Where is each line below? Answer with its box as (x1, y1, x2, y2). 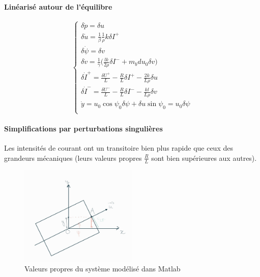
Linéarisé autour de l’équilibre (4, 1, 112, 12)
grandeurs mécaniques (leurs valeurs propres (4, 152, 142, 163)
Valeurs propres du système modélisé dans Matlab (24, 263, 181, 274)
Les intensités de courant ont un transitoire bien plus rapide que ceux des (4, 143, 233, 153)
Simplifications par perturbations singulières (4, 123, 163, 133)
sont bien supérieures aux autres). (151, 152, 257, 163)
